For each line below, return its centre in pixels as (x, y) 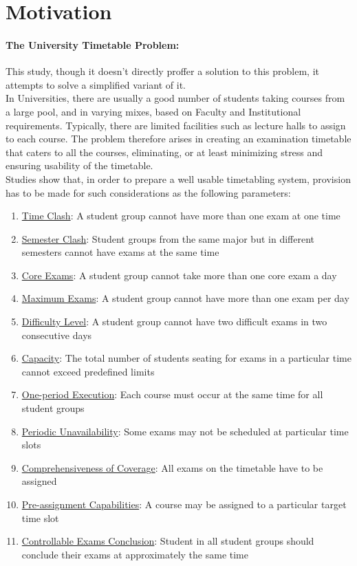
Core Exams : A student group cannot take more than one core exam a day (179, 275)
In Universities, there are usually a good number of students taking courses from (175, 98)
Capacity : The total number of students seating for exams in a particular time (186, 358)
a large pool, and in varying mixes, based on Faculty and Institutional (153, 111)
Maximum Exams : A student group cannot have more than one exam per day (185, 298)
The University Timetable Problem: (93, 44)
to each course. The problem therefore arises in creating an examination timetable (178, 139)
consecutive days (57, 335)
